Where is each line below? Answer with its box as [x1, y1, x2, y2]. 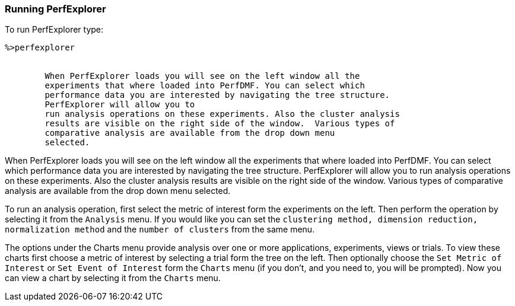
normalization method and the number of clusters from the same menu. [5, 224, 315, 235]
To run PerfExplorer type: [5, 24, 104, 35]
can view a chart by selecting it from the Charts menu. [5, 273, 221, 283]
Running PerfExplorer [5, 3, 106, 15]
